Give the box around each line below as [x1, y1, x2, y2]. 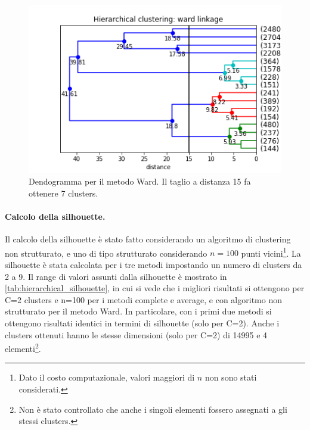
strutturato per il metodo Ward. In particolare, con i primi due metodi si [5, 305, 272, 317]
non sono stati [204, 371, 257, 384]
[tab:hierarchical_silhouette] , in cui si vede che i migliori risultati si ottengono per [5, 282, 305, 294]
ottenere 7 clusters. [29, 186, 98, 199]
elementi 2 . [5, 341, 41, 354]
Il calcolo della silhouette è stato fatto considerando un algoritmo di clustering [5, 233, 291, 245]
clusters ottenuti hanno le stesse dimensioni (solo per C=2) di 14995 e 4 [5, 328, 268, 341]
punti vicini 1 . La [241, 245, 301, 259]
